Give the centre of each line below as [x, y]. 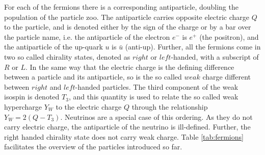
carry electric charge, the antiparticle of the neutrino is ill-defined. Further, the [127, 127]
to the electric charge [89, 106]
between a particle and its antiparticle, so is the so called [93, 77]
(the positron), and [229, 36]
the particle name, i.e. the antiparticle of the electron [87, 36]
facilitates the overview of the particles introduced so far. [93, 147]
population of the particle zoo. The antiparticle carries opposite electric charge [127, 17]
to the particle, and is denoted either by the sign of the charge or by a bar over [128, 27]
